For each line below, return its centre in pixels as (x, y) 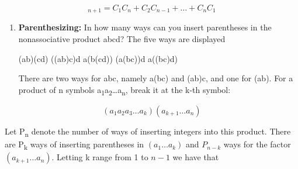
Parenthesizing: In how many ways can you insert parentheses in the (145, 27)
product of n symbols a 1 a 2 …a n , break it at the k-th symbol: (124, 90)
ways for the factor (257, 144)
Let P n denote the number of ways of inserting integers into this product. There (148, 132)
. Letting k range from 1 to (100, 157)
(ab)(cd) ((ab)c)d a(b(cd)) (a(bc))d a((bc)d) (98, 58)
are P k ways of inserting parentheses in (74, 145)
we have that (196, 157)
